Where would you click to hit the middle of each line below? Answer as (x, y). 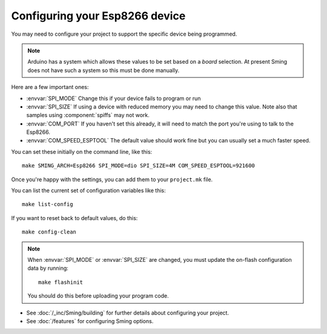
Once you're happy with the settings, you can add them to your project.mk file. (112, 179)
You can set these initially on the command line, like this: (82, 152)
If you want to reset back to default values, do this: (74, 218)
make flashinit (61, 282)
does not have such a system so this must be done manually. (104, 70)
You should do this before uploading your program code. (98, 296)
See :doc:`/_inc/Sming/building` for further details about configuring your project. (128, 313)
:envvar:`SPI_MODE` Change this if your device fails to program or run (114, 98)
